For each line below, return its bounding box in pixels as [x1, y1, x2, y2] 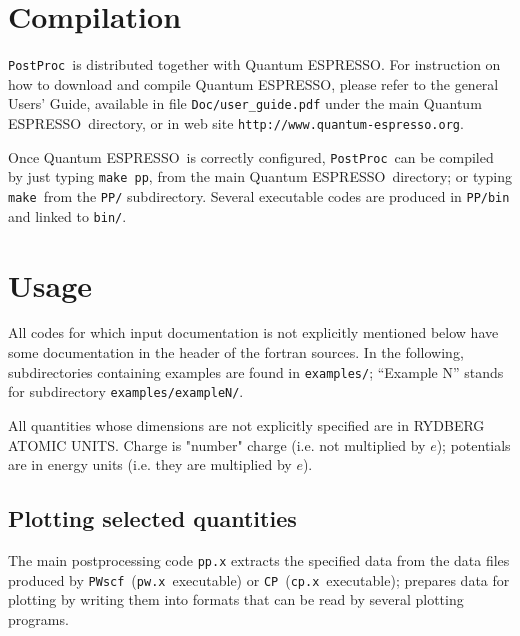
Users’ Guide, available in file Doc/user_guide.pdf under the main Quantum [8, 93, 482, 114]
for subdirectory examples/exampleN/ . [8, 381, 244, 402]
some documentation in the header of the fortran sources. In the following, [8, 342, 464, 363]
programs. [8, 608, 69, 629]
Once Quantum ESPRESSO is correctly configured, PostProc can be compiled [8, 146, 494, 167]
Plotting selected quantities [8, 503, 297, 534]
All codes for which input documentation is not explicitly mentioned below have [8, 322, 499, 343]
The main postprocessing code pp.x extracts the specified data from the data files [8, 549, 510, 570]
